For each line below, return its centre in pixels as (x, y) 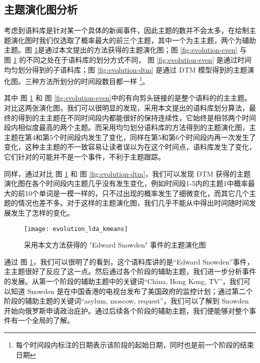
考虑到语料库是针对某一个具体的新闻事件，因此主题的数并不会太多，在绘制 (126, 30)
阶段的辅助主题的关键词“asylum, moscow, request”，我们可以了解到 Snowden (126, 301)
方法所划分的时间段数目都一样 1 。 (94, 80)
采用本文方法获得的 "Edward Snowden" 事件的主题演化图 (115, 245)
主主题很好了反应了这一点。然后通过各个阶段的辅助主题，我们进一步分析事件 (130, 271)
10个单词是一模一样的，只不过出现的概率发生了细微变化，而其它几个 (137, 193)
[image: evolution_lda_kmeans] (76, 229)
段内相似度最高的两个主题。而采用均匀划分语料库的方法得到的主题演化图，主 (130, 127)
